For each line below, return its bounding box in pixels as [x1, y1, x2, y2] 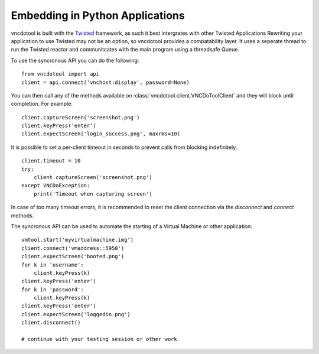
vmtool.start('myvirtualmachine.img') [21, 236, 134, 243]
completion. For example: [11, 100, 73, 108]
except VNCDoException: [21, 182, 90, 189]
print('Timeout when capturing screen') [33, 190, 153, 197]
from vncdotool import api [21, 71, 100, 77]
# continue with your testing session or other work [21, 336, 177, 343]
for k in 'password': [21, 286, 84, 293]
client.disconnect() [21, 319, 81, 326]
